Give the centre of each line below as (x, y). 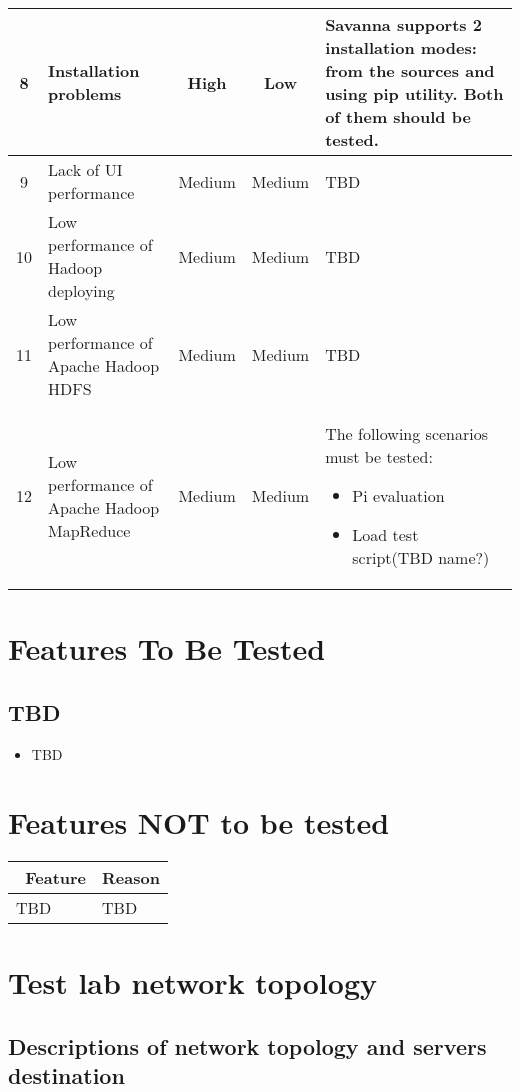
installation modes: (401, 47)
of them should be (398, 116)
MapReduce (89, 530)
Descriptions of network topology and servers (247, 1046)
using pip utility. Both (414, 93)
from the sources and (410, 70)
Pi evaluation (398, 495)
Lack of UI (85, 169)
